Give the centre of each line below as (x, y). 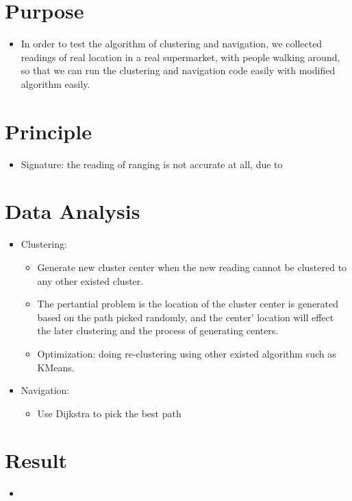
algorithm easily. (55, 83)
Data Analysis (73, 211)
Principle (48, 131)
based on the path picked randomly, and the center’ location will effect (186, 317)
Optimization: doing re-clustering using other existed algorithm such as (187, 353)
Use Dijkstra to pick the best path (109, 413)
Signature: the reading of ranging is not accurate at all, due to (152, 164)
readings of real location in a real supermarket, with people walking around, (180, 57)
